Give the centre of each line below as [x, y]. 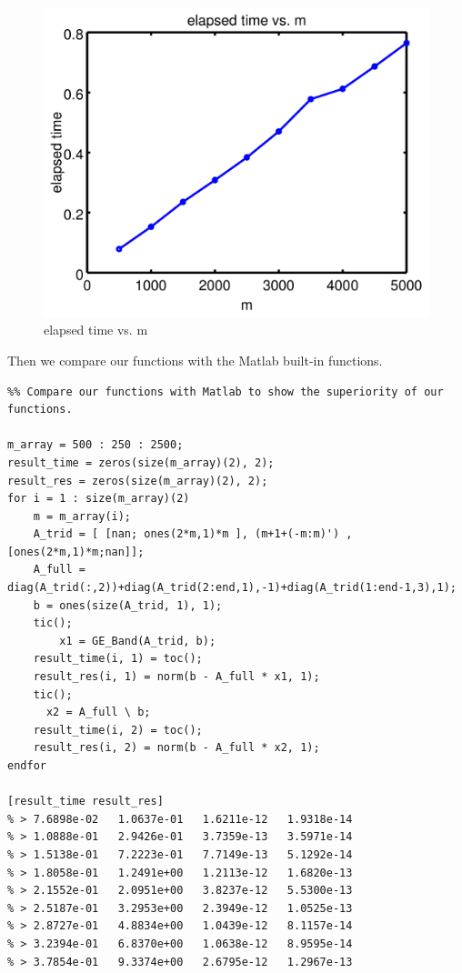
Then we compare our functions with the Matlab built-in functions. [195, 360]
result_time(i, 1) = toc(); [118, 659]
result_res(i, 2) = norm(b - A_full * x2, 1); [176, 748]
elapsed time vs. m [96, 330]
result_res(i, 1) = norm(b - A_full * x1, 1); [176, 677]
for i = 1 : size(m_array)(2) [99, 499]
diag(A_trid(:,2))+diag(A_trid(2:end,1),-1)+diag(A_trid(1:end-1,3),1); [232, 588]
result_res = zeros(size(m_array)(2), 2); [138, 481]
